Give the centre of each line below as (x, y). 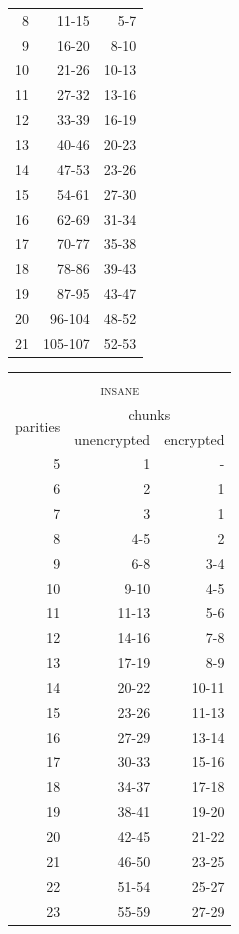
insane (119, 388)
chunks (149, 413)
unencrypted (112, 438)
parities (38, 426)
